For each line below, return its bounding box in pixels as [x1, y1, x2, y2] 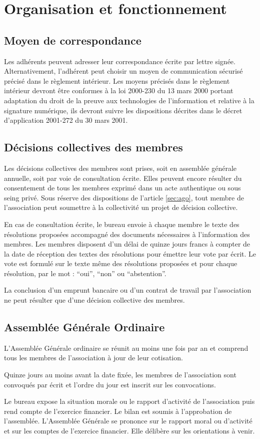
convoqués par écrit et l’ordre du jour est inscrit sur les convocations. [4, 379, 216, 389]
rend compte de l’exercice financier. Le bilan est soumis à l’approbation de [4, 405, 232, 416]
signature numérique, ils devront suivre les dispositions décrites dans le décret [4, 105, 242, 115]
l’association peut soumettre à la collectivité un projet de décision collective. [4, 202, 238, 212]
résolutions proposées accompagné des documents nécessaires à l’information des [4, 229, 250, 239]
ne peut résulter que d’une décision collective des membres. [4, 295, 185, 305]
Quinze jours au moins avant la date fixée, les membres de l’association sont [4, 369, 236, 380]
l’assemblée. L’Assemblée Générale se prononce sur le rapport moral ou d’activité [4, 415, 252, 426]
